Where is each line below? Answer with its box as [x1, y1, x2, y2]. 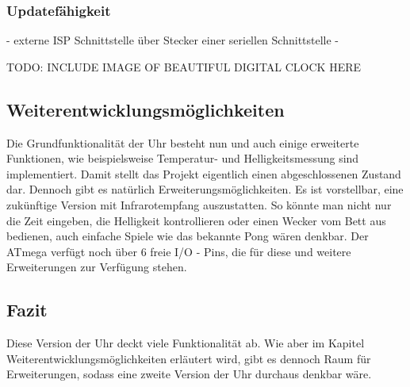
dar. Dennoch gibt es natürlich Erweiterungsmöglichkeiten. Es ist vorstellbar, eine [6, 181, 404, 197]
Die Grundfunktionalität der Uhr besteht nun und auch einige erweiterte [6, 134, 359, 151]
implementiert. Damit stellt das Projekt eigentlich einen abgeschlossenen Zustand [6, 165, 401, 182]
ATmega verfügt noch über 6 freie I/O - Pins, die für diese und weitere [6, 243, 351, 259]
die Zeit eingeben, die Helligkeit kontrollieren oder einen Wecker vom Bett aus [6, 212, 386, 228]
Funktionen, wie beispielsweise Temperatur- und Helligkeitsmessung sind [6, 150, 359, 167]
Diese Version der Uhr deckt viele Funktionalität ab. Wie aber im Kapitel [6, 335, 365, 351]
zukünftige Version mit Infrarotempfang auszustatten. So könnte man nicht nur [6, 196, 392, 213]
